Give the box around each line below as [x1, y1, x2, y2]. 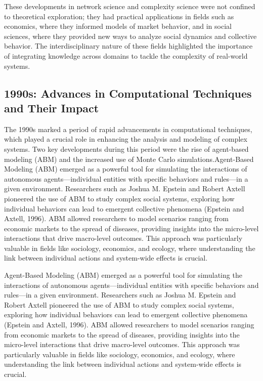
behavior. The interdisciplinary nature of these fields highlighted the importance [4, 40, 253, 51]
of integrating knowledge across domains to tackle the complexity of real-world [4, 50, 248, 61]
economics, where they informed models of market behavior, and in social [4, 21, 232, 31]
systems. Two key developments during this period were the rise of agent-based [4, 143, 249, 154]
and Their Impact [4, 100, 99, 115]
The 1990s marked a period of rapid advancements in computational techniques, [4, 123, 252, 134]
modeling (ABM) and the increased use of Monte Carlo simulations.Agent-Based [4, 153, 254, 164]
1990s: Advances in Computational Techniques [4, 85, 252, 101]
